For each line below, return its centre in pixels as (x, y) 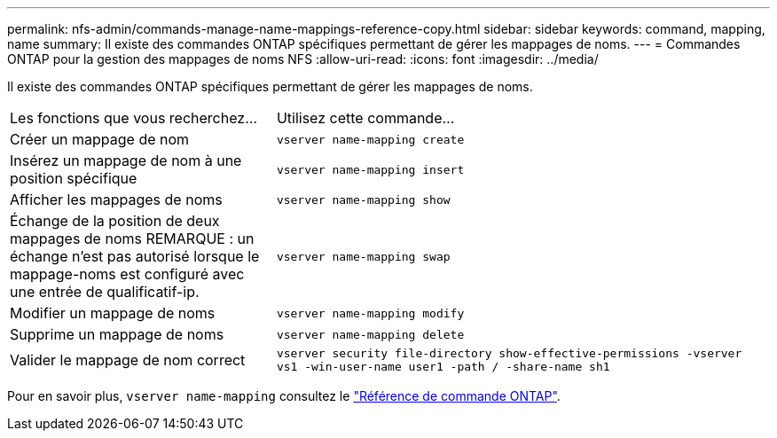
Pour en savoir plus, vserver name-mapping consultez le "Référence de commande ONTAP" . (284, 396)
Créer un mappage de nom (100, 139)
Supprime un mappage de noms (117, 334)
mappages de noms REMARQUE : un (132, 239)
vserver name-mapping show (363, 199)
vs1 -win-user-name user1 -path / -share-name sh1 (443, 367)
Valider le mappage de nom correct (128, 360)
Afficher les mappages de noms (116, 199)
